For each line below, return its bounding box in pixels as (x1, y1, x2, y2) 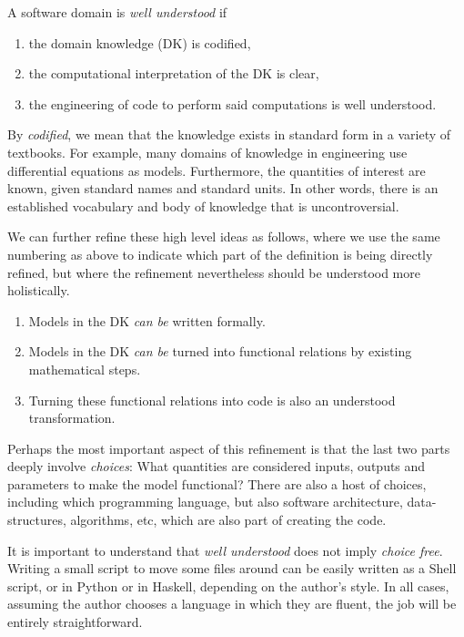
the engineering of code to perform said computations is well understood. (28, 94, 437, 113)
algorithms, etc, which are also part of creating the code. (70, 510, 387, 529)
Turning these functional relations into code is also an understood (28, 390, 396, 409)
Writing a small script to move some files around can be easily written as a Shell (7, 559, 457, 578)
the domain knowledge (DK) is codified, (28, 33, 251, 52)
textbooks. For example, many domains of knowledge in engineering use (7, 142, 408, 161)
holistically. (7, 281, 70, 300)
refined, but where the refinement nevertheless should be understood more (7, 262, 420, 282)
